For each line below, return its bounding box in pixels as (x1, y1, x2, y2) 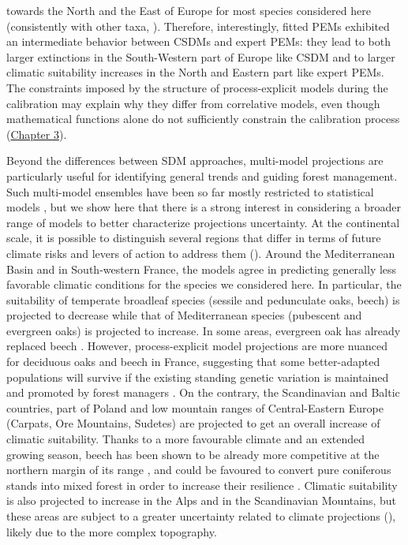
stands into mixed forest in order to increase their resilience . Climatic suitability (6, 476, 398, 493)
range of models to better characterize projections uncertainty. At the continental (6, 214, 400, 230)
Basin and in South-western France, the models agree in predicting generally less (6, 260, 397, 277)
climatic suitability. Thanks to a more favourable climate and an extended (6, 431, 365, 447)
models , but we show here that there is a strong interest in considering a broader (6, 199, 402, 215)
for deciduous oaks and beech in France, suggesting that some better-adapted (6, 353, 380, 370)
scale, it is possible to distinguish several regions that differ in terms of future (6, 230, 381, 246)
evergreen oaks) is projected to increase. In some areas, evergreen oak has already (6, 322, 401, 338)
